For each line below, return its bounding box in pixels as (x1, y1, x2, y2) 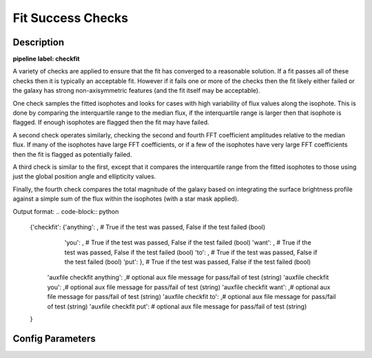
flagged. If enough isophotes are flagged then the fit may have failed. (12, 118, 209, 126)
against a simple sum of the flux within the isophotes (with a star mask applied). (12, 194, 239, 203)
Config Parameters (12, 333, 96, 344)
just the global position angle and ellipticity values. (12, 172, 156, 181)
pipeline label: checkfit (12, 55, 80, 63)
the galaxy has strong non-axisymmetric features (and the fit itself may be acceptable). (12, 87, 260, 95)
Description (12, 36, 65, 48)
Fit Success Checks (12, 10, 129, 25)
